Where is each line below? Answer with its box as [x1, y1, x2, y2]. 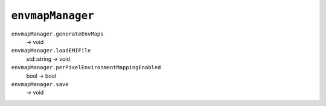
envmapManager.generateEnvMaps [11, 30, 104, 37]
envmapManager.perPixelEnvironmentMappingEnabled [11, 64, 161, 71]
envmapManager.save [11, 81, 69, 87]
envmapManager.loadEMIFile [11, 47, 91, 54]
